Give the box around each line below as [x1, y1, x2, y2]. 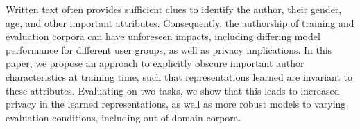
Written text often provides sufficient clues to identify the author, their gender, [6, 2, 342, 16]
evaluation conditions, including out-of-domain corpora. [6, 110, 241, 124]
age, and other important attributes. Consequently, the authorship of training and [6, 15, 354, 30]
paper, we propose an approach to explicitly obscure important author [6, 56, 305, 70]
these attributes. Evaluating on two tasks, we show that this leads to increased [6, 83, 340, 97]
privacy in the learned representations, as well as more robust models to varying [6, 97, 346, 111]
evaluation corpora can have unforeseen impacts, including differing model [6, 29, 320, 43]
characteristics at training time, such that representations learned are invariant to [6, 69, 353, 83]
